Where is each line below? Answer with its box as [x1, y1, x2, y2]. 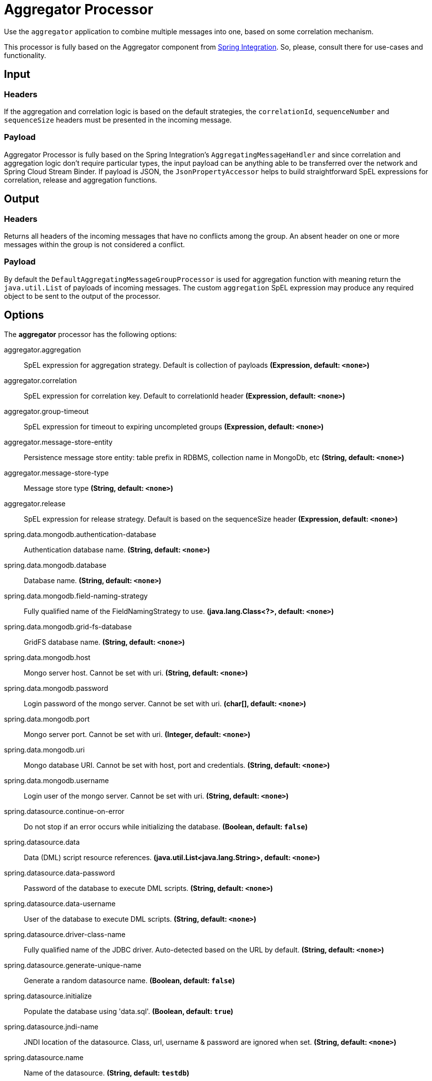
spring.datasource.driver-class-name [4, 930, 126, 939]
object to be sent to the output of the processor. [4, 291, 161, 300]
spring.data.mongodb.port [4, 714, 90, 723]
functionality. [4, 51, 47, 60]
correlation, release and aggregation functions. [4, 175, 157, 184]
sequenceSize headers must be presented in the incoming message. [4, 115, 232, 124]
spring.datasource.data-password [4, 868, 115, 877]
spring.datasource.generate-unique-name [4, 960, 142, 969]
